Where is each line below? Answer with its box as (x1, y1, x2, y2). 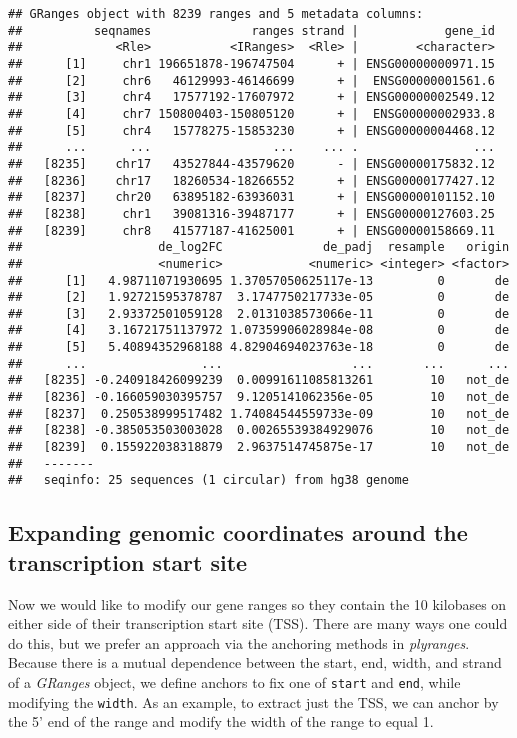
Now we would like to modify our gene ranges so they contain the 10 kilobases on (8, 593, 507, 614)
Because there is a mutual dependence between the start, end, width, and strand (8, 652, 502, 673)
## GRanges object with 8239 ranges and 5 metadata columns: (8, 7, 424, 21)
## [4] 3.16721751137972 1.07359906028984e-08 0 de (8, 323, 510, 338)
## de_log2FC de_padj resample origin (8, 240, 510, 255)
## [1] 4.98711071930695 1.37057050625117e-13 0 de (8, 273, 510, 288)
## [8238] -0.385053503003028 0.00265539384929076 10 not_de (8, 423, 510, 438)
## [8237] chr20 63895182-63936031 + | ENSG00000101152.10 (8, 190, 495, 205)
